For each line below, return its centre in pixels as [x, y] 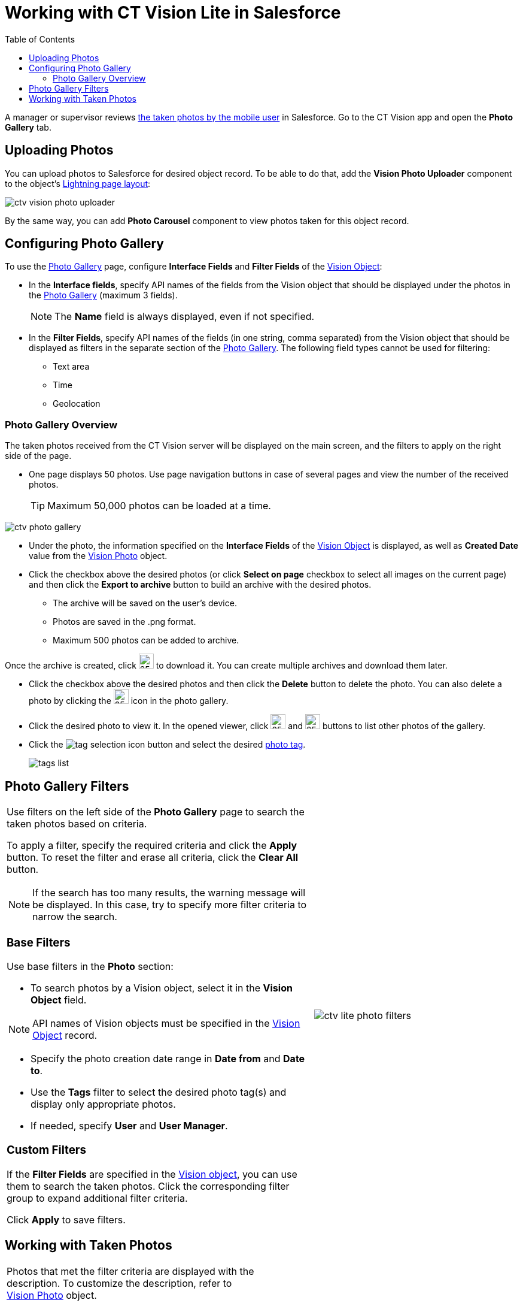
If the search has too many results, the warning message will [169, 893]
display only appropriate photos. [103, 1104]
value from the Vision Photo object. [98, 556]
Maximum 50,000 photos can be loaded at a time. [159, 506]
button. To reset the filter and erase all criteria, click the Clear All [153, 858]
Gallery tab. [28, 127]
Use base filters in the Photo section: [90, 967]
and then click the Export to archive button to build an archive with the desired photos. [200, 585]
